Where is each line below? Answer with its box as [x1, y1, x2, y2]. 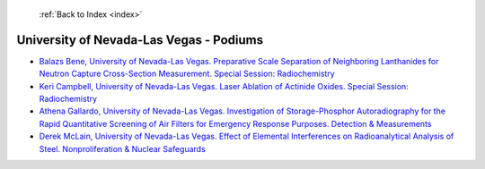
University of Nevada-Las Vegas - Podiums [16, 32, 264, 47]
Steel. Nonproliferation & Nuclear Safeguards [39, 143, 206, 154]
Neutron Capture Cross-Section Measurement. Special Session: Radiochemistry [39, 68, 336, 80]
